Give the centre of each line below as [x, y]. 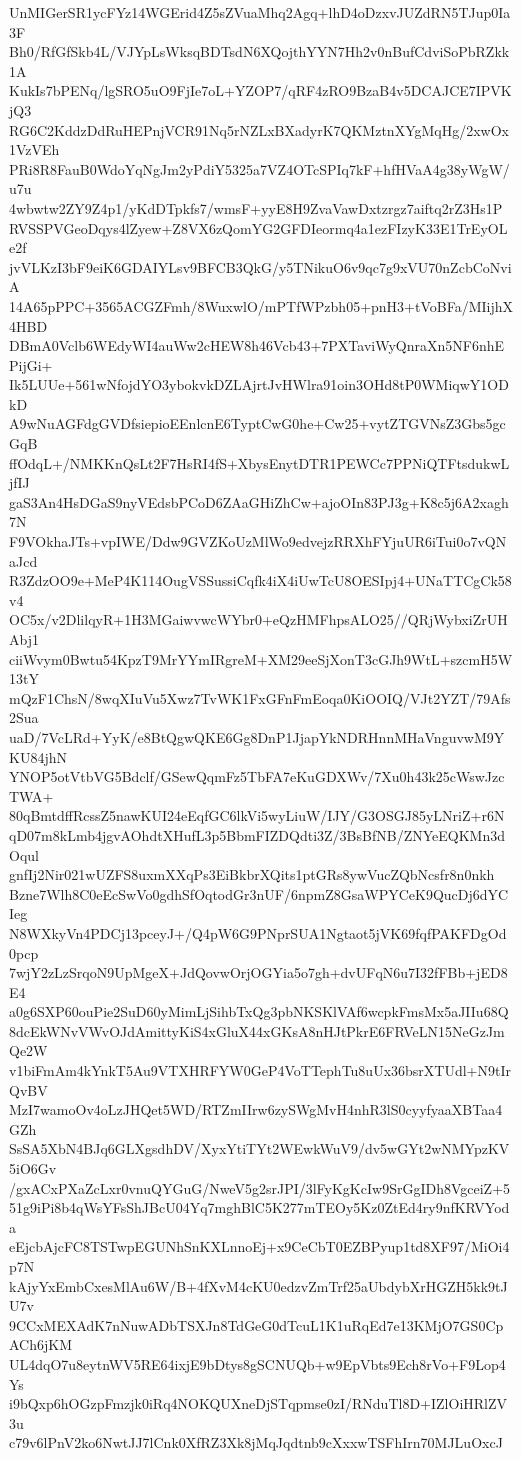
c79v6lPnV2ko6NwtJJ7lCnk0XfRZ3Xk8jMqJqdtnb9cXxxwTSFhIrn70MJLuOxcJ [256, 1442]
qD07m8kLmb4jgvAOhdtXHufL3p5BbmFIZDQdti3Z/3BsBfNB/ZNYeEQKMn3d [257, 834]
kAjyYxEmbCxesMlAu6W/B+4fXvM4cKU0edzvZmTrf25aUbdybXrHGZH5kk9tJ [258, 1285]
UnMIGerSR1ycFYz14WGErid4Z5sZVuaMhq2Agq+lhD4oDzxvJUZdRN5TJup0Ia [260, 12]
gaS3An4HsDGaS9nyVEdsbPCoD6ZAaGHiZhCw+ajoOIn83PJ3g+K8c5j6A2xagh [259, 501]
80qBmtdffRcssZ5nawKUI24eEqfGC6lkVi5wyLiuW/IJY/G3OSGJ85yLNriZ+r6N [257, 815]
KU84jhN [38, 756]
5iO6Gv [33, 1168]
